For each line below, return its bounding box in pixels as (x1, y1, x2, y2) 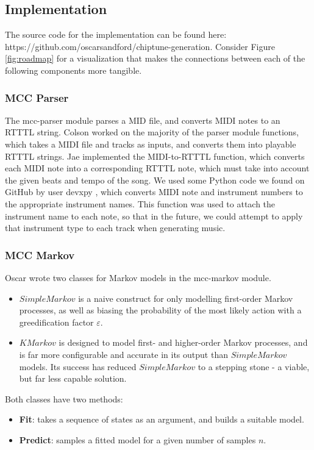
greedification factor (19, 315, 94, 328)
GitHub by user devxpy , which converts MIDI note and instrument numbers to (5, 185, 303, 198)
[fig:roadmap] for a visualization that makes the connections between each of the (5, 52, 305, 65)
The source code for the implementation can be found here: (5, 28, 227, 41)
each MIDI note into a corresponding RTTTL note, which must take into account (5, 162, 310, 174)
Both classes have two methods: (5, 392, 123, 405)
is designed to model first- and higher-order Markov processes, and (59, 336, 308, 349)
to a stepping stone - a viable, (198, 360, 310, 373)
